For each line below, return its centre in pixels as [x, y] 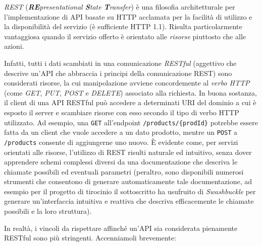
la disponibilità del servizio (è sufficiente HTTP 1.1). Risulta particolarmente [123, 26]
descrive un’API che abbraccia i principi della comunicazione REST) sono [118, 73]
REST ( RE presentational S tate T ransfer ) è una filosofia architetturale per [120, 7]
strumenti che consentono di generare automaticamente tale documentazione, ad [128, 181]
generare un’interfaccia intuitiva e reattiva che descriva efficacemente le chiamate [129, 201]
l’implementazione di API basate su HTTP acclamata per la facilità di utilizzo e [128, 16]
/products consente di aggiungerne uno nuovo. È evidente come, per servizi [121, 142]
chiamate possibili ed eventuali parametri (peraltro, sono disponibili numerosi [124, 171]
